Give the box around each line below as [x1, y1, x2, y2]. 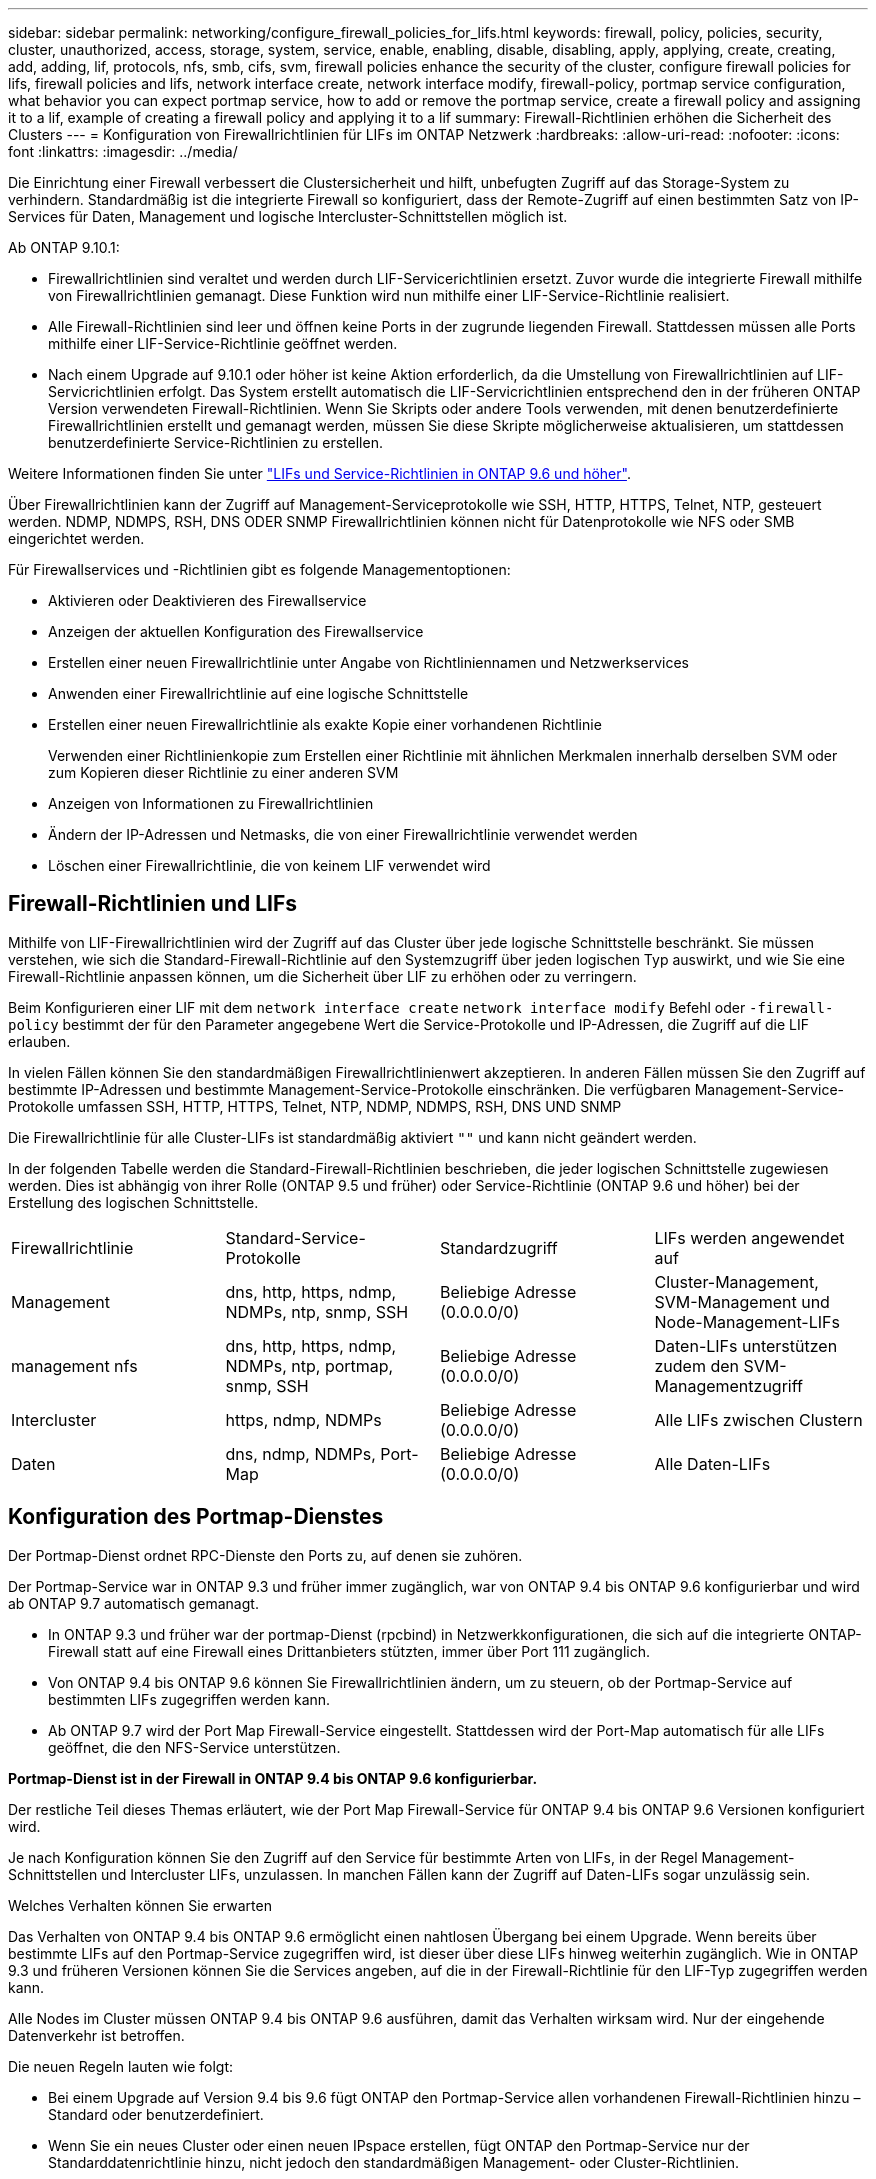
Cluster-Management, [654, 1271, 819, 1292]
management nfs [11, 1355, 138, 1376]
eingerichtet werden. [8, 530, 145, 547]
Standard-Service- [225, 1227, 366, 1248]
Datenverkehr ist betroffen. [8, 2026, 185, 2044]
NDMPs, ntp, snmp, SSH [225, 1301, 409, 1322]
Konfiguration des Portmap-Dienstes [8, 1504, 384, 1530]
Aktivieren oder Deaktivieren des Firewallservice [48, 592, 367, 609]
